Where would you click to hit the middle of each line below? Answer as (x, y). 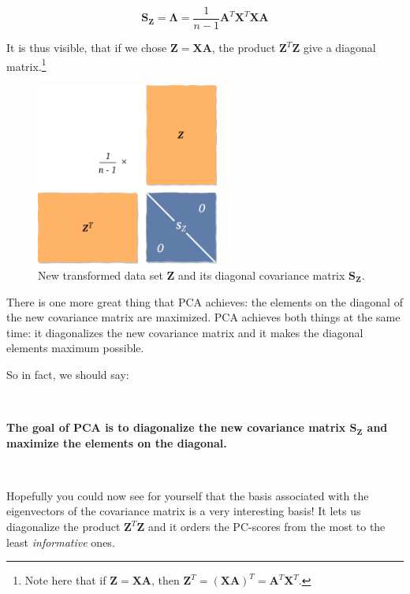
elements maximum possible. (75, 348)
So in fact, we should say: (68, 374)
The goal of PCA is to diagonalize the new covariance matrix (176, 427)
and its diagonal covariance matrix (262, 275)
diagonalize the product (63, 527)
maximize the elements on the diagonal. (117, 442)
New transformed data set (101, 275)
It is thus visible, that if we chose (87, 48)
